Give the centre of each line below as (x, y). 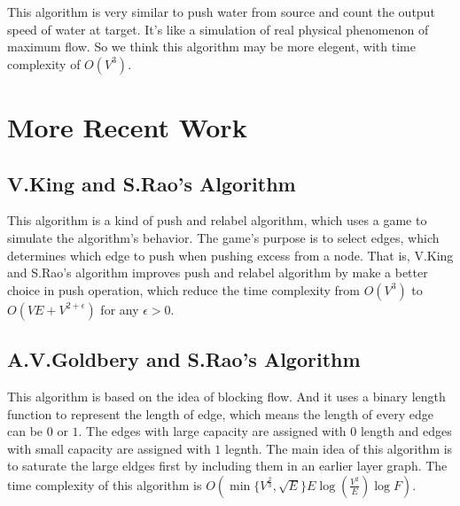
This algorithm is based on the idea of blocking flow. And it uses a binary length (226, 396)
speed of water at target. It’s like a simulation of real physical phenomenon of (218, 29)
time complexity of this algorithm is (105, 484)
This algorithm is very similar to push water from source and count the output (221, 12)
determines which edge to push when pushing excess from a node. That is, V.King (230, 255)
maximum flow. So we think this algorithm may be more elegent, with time (211, 47)
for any (120, 309)
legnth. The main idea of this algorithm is (339, 448)
